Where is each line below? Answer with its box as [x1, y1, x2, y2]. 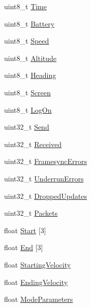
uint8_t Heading [4, 70, 56, 80]
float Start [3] [4, 224, 46, 235]
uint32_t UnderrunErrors [4, 173, 84, 183]
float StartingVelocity [4, 259, 71, 270]
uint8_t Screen [4, 87, 51, 97]
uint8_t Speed [4, 35, 49, 46]
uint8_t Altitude [4, 52, 57, 63]
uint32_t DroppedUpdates [4, 190, 87, 201]
